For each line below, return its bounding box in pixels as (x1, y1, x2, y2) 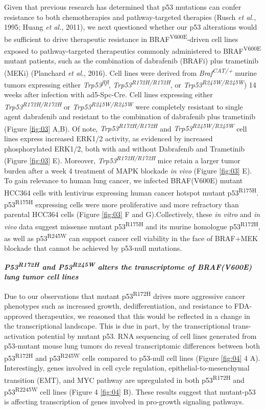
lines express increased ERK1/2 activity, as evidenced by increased (4, 133, 213, 144)
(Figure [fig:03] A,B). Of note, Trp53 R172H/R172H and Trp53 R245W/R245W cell (4, 121, 247, 134)
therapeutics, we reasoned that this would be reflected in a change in (35, 310, 250, 321)
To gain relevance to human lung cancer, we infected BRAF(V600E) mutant (4, 175, 243, 186)
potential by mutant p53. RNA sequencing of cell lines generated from (37, 330, 257, 341)
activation (4, 330, 35, 341)
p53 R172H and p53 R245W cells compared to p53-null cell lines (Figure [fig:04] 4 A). (4, 351, 260, 363)
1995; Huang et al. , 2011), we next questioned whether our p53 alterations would (4, 21, 257, 32)
